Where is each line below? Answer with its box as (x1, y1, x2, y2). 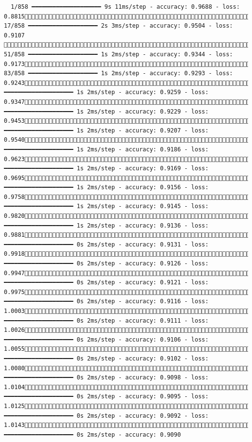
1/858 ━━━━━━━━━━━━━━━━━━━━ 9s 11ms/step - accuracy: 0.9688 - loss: (11, 3, 240, 10)
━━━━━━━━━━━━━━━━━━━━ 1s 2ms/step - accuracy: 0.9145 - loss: (4, 203, 209, 210)
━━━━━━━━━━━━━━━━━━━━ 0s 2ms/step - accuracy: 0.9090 (4, 431, 181, 438)
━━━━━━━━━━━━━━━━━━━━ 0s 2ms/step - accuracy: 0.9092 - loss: (4, 412, 209, 419)
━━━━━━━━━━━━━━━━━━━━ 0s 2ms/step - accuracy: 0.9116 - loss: (4, 298, 209, 305)
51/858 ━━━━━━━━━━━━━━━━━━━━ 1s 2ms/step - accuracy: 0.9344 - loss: (4, 50, 233, 58)
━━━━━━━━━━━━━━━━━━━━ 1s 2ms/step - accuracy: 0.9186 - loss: (4, 146, 209, 153)
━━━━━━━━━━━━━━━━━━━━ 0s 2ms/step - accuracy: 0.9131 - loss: (4, 241, 209, 248)
